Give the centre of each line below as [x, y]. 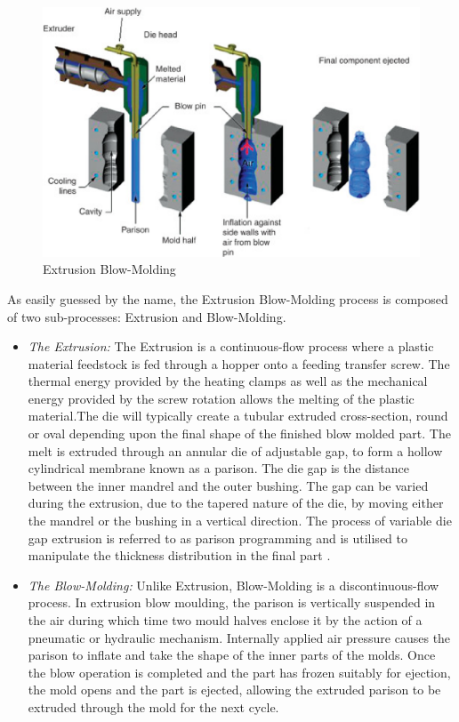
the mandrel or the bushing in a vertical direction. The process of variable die [240, 521]
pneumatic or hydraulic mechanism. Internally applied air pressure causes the [239, 637]
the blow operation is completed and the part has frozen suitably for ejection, [239, 672]
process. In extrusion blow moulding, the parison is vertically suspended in [232, 602]
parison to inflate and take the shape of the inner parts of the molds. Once [232, 655]
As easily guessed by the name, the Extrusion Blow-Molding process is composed [228, 298]
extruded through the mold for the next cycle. [153, 706]
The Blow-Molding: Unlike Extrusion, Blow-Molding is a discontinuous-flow [234, 585]
